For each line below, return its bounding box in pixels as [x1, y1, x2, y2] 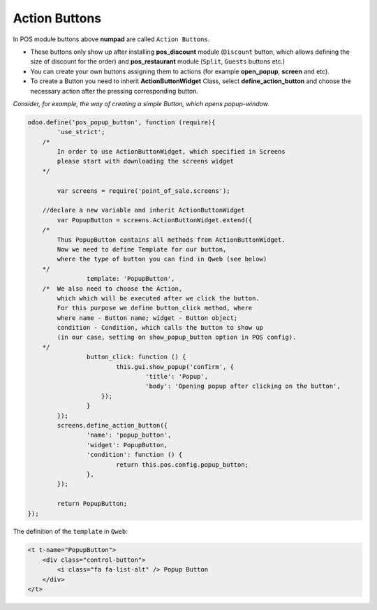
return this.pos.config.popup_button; [115, 460, 249, 468]
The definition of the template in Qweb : [13, 528, 128, 536]
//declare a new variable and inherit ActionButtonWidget [42, 206, 245, 215]
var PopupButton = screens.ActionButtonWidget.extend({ [57, 216, 253, 224]
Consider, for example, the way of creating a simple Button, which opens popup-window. [13, 99, 270, 108]
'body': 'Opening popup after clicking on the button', [145, 382, 341, 391]
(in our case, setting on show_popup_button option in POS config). [57, 333, 297, 342]
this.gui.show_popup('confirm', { [115, 363, 234, 370]
